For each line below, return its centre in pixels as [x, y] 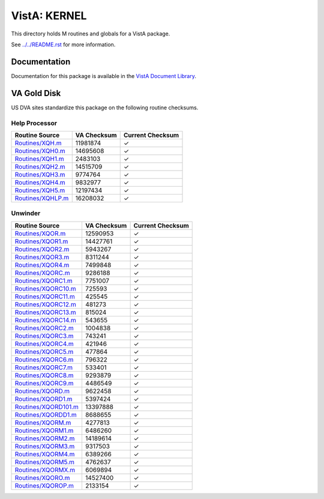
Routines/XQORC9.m [44, 383]
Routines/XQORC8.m [44, 375]
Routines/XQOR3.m [42, 257]
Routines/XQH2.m [40, 166]
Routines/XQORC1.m [43, 280]
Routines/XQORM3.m [45, 446]
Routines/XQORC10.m [45, 288]
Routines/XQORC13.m [45, 312]
